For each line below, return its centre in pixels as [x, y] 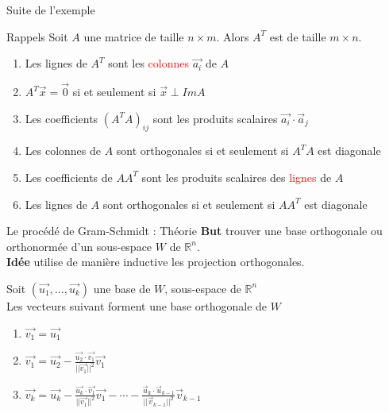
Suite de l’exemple [51, 10]
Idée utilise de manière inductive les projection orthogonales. [156, 262]
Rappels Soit [37, 36]
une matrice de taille [134, 36]
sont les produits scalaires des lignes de [237, 177]
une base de [122, 288]
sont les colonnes [148, 63]
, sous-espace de [203, 288]
